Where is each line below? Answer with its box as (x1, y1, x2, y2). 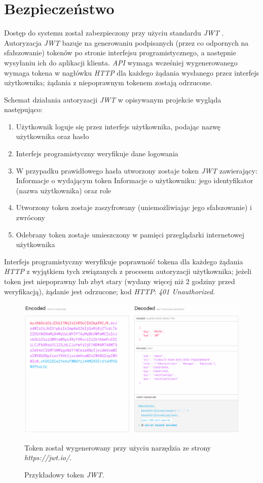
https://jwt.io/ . (24, 452, 71, 463)
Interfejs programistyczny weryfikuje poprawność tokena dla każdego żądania (4, 256, 243, 266)
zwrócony (16, 212, 46, 223)
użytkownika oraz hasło (16, 131, 89, 142)
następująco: (4, 104, 43, 115)
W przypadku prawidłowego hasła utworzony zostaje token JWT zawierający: (16, 165, 257, 176)
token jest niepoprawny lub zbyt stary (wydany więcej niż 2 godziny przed (4, 276, 235, 286)
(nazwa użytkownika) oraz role (16, 185, 111, 195)
